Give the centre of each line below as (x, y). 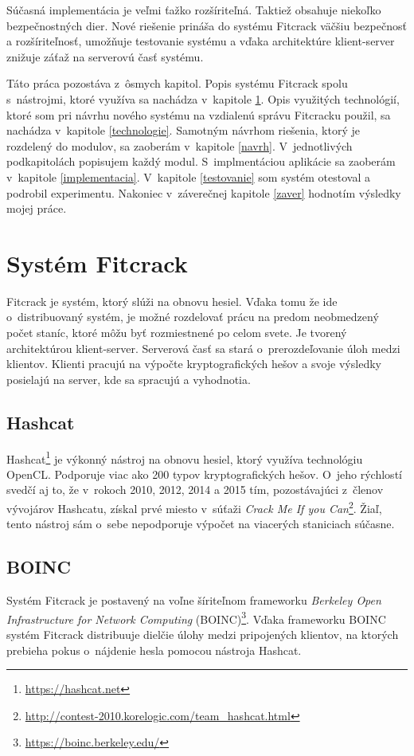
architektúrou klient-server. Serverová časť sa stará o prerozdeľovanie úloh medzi (203, 348)
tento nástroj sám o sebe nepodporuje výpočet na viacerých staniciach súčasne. (201, 524)
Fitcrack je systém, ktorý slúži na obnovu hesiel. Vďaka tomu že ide (172, 301)
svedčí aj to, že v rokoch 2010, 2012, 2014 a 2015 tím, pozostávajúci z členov (195, 490)
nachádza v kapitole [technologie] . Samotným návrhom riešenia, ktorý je (183, 130)
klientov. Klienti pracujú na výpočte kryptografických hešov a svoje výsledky (194, 364)
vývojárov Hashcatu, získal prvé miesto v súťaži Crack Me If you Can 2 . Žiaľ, (194, 507)
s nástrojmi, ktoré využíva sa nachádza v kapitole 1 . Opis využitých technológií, (203, 98)
